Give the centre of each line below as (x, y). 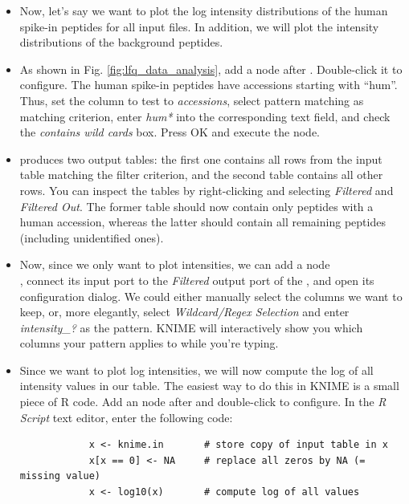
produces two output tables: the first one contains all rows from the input (201, 159)
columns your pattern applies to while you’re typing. (149, 343)
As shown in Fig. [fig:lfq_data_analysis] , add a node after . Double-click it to (211, 69)
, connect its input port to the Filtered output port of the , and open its (197, 280)
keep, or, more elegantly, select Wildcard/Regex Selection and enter (184, 312)
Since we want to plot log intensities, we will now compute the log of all (196, 370)
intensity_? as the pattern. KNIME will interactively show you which (191, 327)
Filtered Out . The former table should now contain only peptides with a (196, 206)
